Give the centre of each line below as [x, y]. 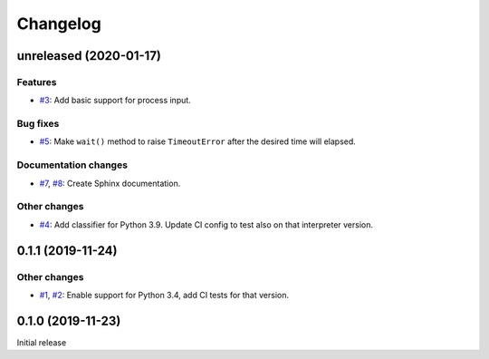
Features [37, 82]
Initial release [42, 342]
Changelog [59, 24]
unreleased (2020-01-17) [89, 56]
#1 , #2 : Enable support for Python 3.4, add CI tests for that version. [164, 295]
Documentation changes [72, 165]
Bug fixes [38, 124]
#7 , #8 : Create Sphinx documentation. [110, 183]
